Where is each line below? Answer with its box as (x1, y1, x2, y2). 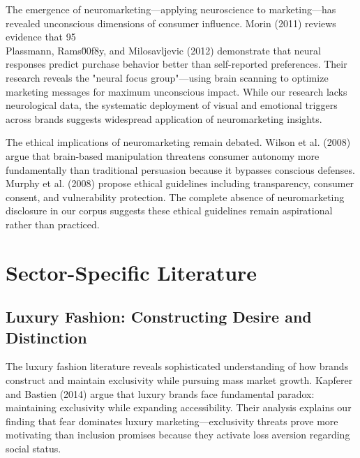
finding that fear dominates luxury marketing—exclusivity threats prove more (6, 413, 338, 428)
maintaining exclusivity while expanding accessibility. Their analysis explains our (6, 400, 352, 415)
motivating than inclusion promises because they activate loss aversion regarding (6, 427, 350, 442)
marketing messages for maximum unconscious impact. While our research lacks (6, 84, 347, 98)
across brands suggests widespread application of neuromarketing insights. (6, 111, 322, 126)
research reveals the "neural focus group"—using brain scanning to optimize (6, 70, 329, 84)
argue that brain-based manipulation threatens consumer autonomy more (6, 148, 320, 163)
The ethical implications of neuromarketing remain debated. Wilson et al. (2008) (6, 135, 351, 149)
